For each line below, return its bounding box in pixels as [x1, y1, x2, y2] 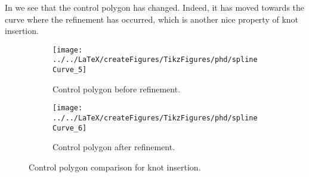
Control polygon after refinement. [52, 141, 175, 153]
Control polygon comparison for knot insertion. [29, 160, 201, 173]
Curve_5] [52, 66, 87, 74]
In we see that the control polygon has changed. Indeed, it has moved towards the [5, 1, 305, 13]
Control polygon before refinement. [52, 82, 181, 95]
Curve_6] [52, 123, 87, 132]
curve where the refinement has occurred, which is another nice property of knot [5, 13, 299, 25]
